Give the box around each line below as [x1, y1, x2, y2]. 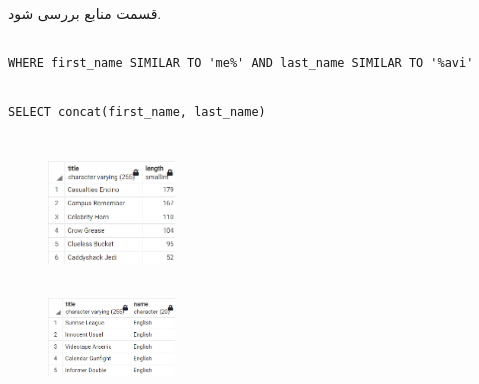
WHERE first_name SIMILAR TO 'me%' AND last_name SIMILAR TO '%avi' [8, 55, 474, 70]
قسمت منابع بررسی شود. [8, 3, 162, 23]
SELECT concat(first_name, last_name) [8, 104, 266, 119]
